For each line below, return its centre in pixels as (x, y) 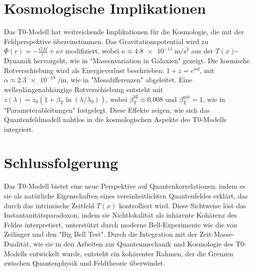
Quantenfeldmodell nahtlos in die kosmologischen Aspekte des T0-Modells (115, 119)
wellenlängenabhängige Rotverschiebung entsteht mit (84, 89)
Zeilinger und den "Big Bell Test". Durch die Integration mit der (101, 234)
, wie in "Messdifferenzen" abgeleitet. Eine (129, 80)
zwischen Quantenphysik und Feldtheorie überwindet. (85, 263)
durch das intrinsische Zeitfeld (49, 205)
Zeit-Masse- (217, 234)
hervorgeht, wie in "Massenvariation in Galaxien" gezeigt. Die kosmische (142, 61)
